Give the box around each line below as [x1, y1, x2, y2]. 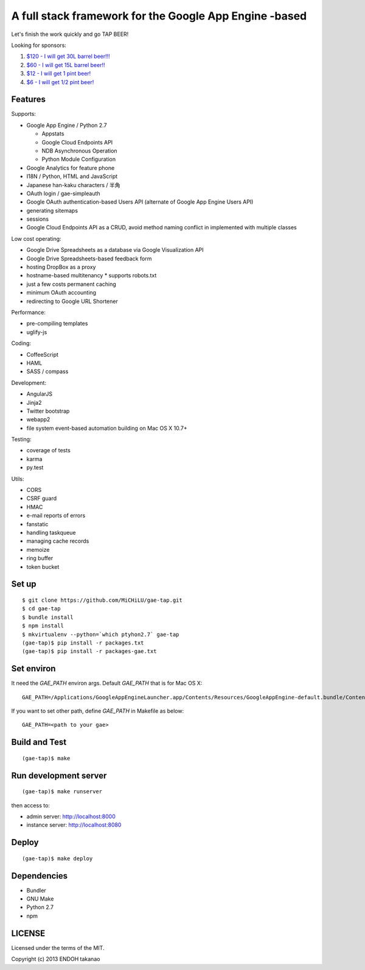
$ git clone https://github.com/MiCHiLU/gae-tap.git [22, 596, 182, 604]
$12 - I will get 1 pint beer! [26, 70, 91, 77]
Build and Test [11, 737, 67, 747]
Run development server [11, 770, 107, 780]
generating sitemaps [26, 207, 78, 214]
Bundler [26, 886, 47, 894]
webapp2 [26, 416, 50, 423]
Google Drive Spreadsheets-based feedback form [26, 255, 152, 262]
